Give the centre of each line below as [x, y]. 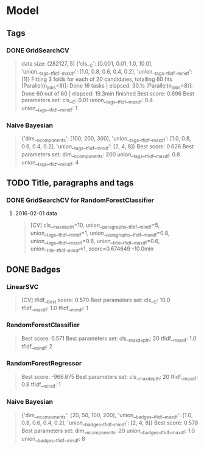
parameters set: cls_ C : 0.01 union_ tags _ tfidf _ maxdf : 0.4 [87, 101]
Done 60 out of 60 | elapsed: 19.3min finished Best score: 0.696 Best [108, 94]
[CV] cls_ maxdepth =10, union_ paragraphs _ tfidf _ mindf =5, [95, 226]
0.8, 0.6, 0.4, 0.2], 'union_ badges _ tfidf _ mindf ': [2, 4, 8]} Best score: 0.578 [110, 424]
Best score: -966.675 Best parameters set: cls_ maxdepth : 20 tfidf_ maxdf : [110, 377]
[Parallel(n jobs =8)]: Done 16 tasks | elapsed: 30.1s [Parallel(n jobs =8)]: [107, 87]
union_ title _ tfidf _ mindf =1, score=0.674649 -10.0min [92, 250]
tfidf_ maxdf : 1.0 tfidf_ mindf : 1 [55, 309]
